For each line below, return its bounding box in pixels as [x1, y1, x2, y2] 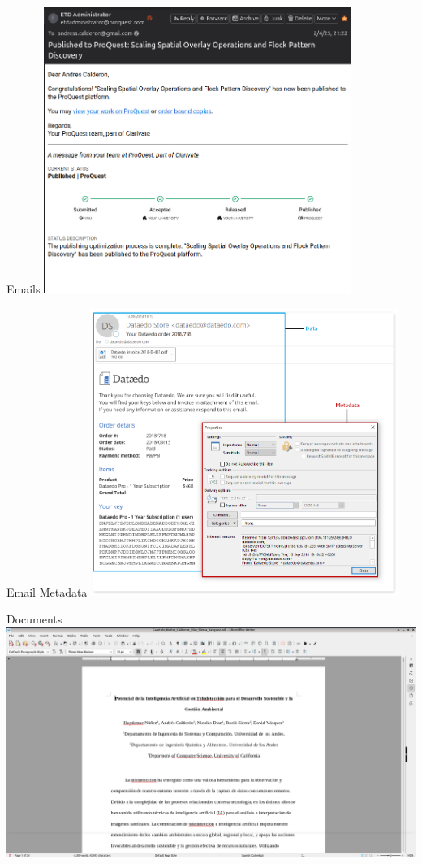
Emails [6, 280, 41, 297]
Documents [6, 610, 62, 627]
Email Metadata [6, 583, 88, 600]
